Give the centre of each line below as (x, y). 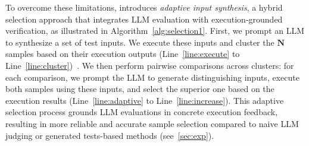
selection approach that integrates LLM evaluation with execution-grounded (144, 19)
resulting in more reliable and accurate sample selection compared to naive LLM (152, 123)
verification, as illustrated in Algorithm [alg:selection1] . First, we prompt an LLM (155, 31)
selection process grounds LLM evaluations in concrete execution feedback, (142, 112)
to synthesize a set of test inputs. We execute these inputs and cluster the (140, 42)
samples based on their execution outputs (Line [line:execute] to (123, 54)
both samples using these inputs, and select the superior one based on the (140, 89)
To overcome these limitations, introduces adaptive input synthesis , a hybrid (144, 7)
